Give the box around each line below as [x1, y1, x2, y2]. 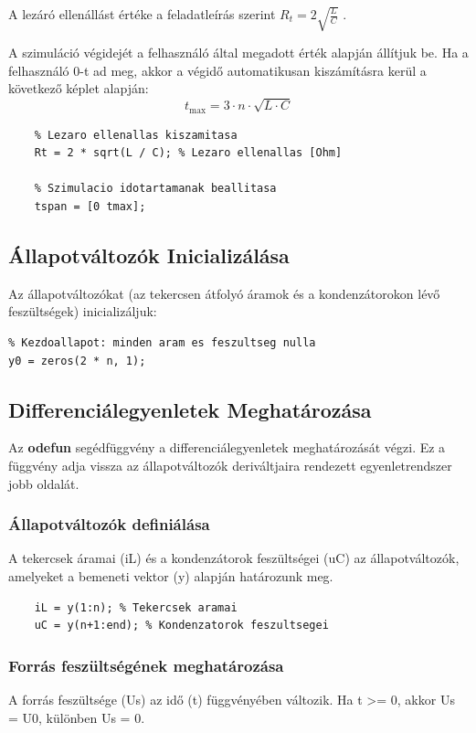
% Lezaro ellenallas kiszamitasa [34, 128, 238, 142]
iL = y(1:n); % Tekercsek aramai [34, 600, 238, 614]
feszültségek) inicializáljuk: [8, 302, 157, 321]
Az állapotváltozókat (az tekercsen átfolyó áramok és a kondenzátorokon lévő [8, 283, 440, 303]
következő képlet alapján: [8, 79, 149, 98]
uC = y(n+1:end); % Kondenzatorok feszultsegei [34, 619, 329, 632]
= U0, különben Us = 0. [8, 707, 145, 727]
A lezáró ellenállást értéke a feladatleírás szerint [8, 5, 276, 23]
